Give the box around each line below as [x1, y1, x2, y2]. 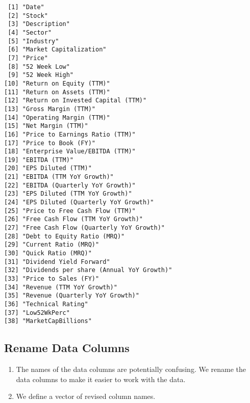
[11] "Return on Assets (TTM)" [4, 88, 110, 96]
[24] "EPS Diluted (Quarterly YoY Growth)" [4, 199, 154, 206]
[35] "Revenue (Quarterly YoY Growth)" [4, 292, 139, 300]
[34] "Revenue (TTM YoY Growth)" [4, 283, 117, 291]
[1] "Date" [8, 4, 44, 11]
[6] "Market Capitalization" [8, 46, 107, 53]
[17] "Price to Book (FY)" [4, 139, 95, 147]
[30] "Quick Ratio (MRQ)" [4, 250, 92, 257]
